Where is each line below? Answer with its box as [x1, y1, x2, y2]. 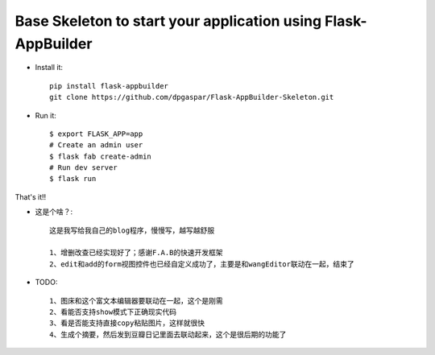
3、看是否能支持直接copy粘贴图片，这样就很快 [49, 319, 205, 328]
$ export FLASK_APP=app [49, 129, 143, 138]
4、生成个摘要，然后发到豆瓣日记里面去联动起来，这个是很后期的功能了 [49, 330, 287, 339]
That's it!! [14, 192, 47, 201]
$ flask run [49, 174, 97, 184]
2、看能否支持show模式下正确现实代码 [49, 307, 177, 316]
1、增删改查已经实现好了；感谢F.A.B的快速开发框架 [49, 248, 223, 258]
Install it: [35, 63, 64, 72]
